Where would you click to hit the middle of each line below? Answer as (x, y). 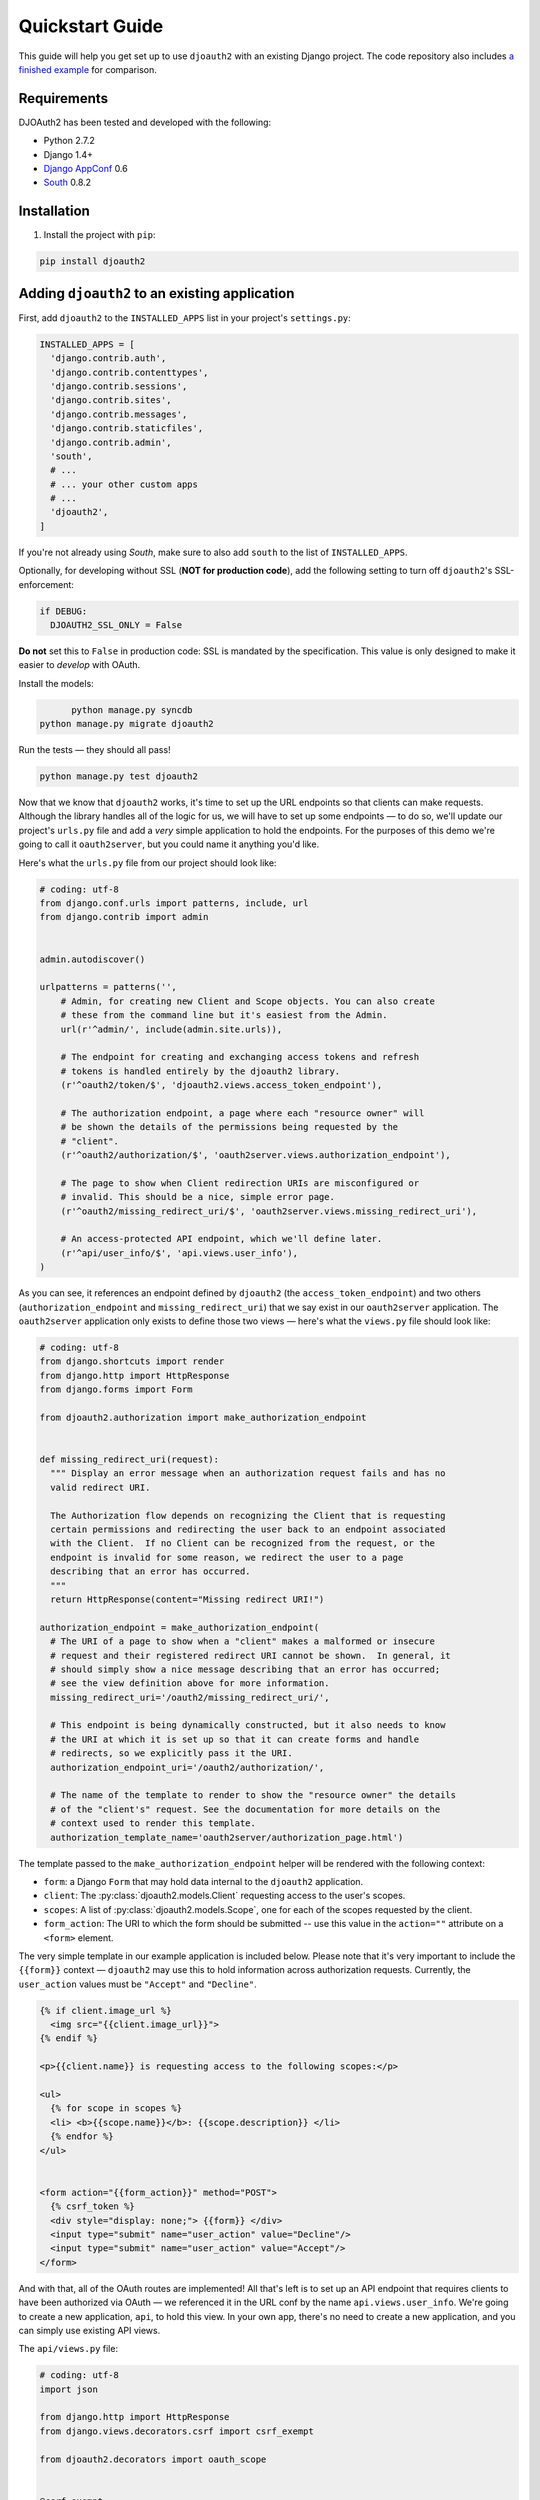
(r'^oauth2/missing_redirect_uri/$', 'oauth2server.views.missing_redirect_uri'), (269, 1211)
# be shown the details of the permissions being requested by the (229, 1127)
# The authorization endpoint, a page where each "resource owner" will (242, 1113)
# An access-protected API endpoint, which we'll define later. (221, 1239)
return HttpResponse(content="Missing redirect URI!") (187, 1599)
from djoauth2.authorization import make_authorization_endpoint (203, 1417)
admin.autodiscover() (92, 959)
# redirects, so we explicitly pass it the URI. (172, 1753)
